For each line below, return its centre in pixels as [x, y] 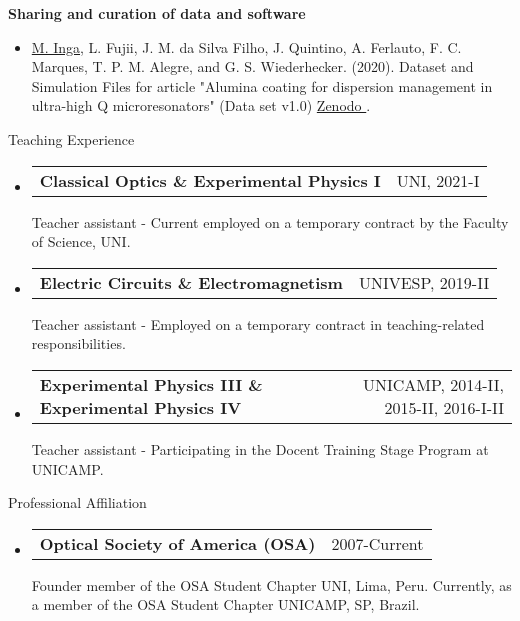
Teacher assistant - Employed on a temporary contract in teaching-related [258, 323]
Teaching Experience [71, 138]
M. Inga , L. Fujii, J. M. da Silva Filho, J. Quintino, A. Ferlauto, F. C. [246, 46]
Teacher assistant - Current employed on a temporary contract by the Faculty [270, 221]
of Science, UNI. [81, 241]
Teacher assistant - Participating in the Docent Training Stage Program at [260, 448]
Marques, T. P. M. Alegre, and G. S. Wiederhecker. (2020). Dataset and [252, 66]
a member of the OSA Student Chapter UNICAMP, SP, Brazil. [225, 604]
